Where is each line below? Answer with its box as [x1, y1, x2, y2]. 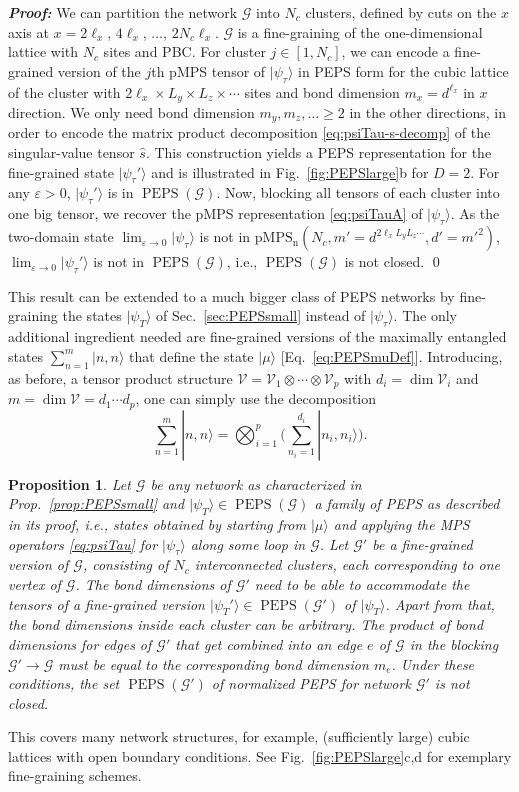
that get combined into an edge [175, 633, 363, 654]
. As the [450, 203, 500, 224]
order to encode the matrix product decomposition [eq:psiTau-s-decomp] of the [8, 122, 491, 143]
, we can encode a [341, 41, 450, 62]
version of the [57, 60, 141, 81]
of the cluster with [8, 81, 121, 102]
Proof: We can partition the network [8, 2, 238, 22]
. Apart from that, [385, 593, 495, 614]
